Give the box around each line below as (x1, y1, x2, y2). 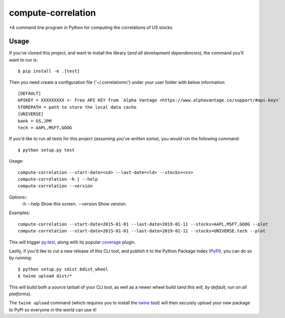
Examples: (9, 210, 30, 216)
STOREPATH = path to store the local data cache (18, 104, 137, 110)
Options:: (9, 194, 28, 200)
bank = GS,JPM (18, 118, 51, 123)
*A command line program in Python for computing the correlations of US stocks (9, 24, 172, 30)
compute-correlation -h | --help (18, 176, 98, 182)
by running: (9, 255, 32, 261)
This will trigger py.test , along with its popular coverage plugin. (9, 239, 136, 245)
